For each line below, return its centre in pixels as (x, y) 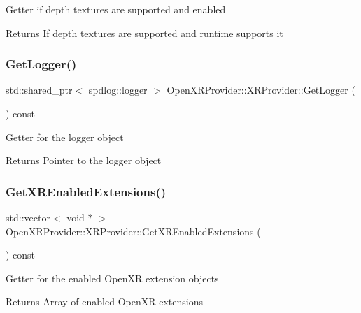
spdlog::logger (118, 90)
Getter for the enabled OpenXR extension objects (112, 278)
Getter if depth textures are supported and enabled (116, 9)
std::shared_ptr (39, 90)
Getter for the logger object (65, 137)
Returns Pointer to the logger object (84, 160)
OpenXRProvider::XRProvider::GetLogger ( (261, 90)
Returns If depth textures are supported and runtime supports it (144, 32)
